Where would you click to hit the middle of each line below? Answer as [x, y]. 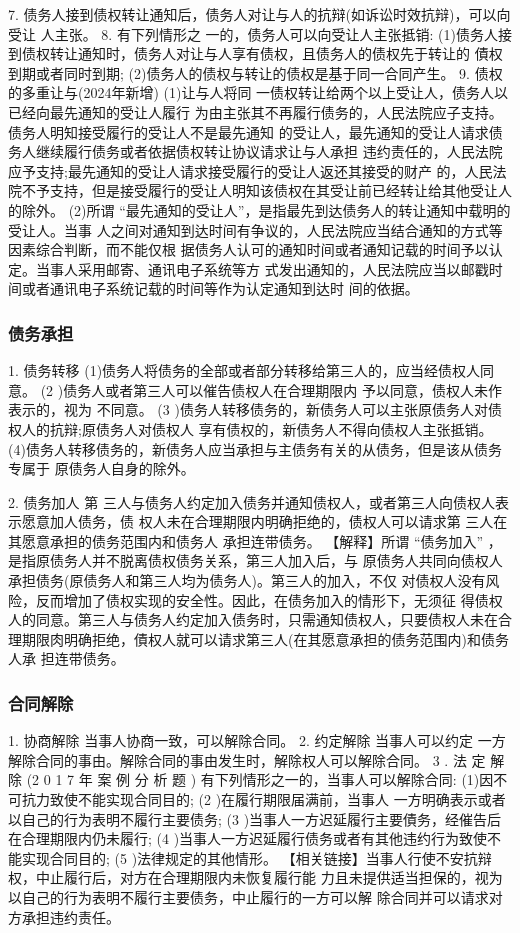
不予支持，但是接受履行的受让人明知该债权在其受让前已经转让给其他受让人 [266, 190]
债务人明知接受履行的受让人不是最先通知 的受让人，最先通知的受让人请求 [248, 131]
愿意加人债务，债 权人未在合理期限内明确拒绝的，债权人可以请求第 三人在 [264, 521]
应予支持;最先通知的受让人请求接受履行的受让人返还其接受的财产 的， [236, 170]
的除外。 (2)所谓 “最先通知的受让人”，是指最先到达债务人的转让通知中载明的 [259, 209]
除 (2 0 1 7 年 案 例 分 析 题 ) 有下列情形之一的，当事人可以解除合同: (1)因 [251, 779]
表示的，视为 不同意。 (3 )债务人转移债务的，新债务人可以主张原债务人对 [248, 409]
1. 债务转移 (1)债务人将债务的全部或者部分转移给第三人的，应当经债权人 [244, 370]
